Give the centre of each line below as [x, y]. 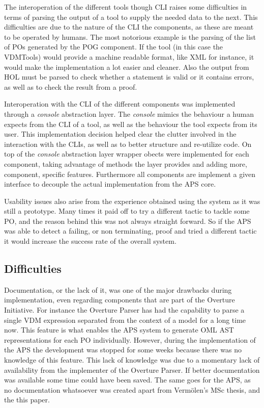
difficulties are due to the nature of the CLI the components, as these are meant [129, 27]
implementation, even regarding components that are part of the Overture [120, 300]
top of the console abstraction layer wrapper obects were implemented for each [127, 154]
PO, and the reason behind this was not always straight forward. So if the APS [128, 221]
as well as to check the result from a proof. [71, 86]
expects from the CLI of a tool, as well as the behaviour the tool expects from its [131, 124]
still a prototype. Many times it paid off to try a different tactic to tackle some [127, 211]
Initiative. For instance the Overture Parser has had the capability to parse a [124, 310]
